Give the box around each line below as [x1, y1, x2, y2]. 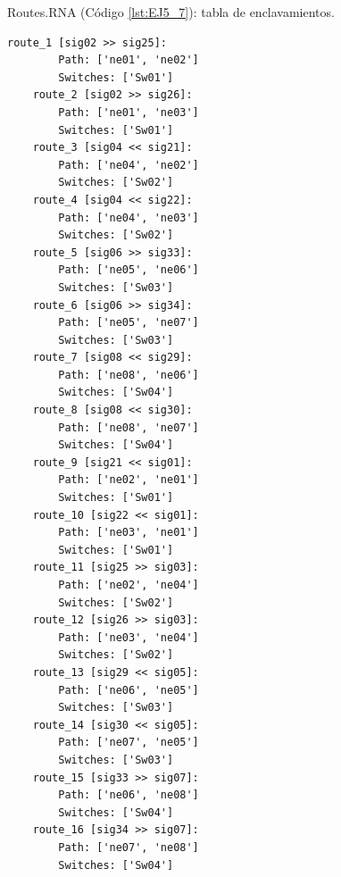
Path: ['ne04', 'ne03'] [58, 211, 199, 224]
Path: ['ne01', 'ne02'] [58, 54, 199, 67]
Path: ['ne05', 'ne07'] [58, 316, 199, 330]
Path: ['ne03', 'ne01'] [58, 526, 199, 539]
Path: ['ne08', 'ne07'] [58, 421, 199, 434]
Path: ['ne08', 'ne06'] [58, 368, 199, 381]
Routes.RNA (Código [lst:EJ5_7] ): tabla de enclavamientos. [7, 3, 335, 21]
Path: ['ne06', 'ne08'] [58, 789, 199, 802]
